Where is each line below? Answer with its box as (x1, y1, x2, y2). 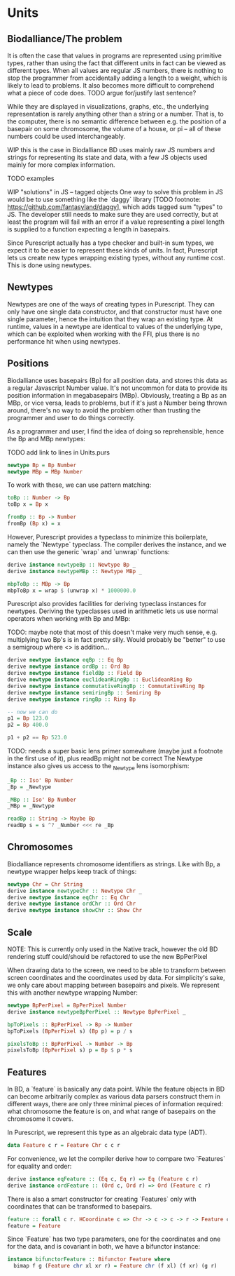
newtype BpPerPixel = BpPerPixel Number (7, 1002, 127, 1009)
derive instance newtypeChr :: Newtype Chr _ (7, 887, 142, 894)
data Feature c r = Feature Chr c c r (7, 1142, 120, 1149)
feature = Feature (7, 1222, 61, 1229)
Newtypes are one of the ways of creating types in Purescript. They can (7, 300, 215, 308)
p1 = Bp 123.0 (7, 715, 49, 722)
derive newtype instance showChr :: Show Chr (7, 907, 142, 914)
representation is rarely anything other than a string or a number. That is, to (7, 110, 224, 118)
